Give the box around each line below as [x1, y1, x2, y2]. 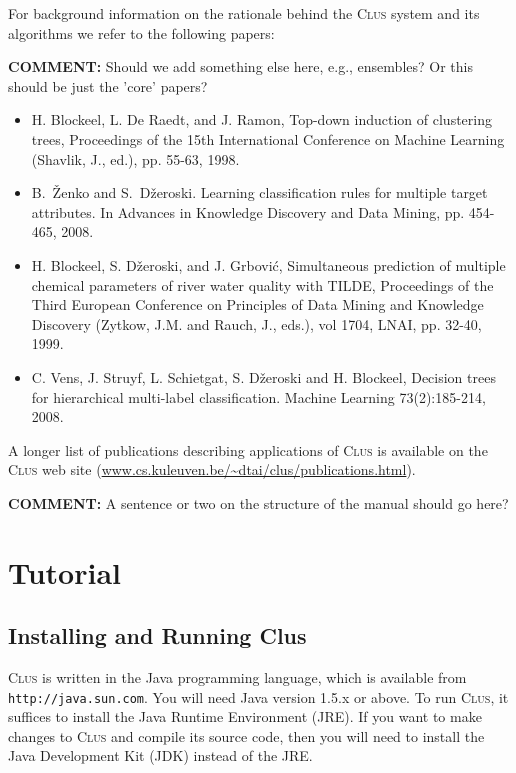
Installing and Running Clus [8, 620, 307, 651]
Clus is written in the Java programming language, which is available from [8, 667, 467, 688]
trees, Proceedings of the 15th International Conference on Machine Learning [31, 128, 505, 149]
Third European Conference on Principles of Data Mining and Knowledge [31, 294, 484, 315]
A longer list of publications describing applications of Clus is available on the [8, 439, 488, 460]
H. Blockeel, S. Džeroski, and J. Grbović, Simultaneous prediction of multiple [31, 254, 506, 275]
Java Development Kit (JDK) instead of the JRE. [8, 745, 313, 766]
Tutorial [8, 551, 122, 592]
